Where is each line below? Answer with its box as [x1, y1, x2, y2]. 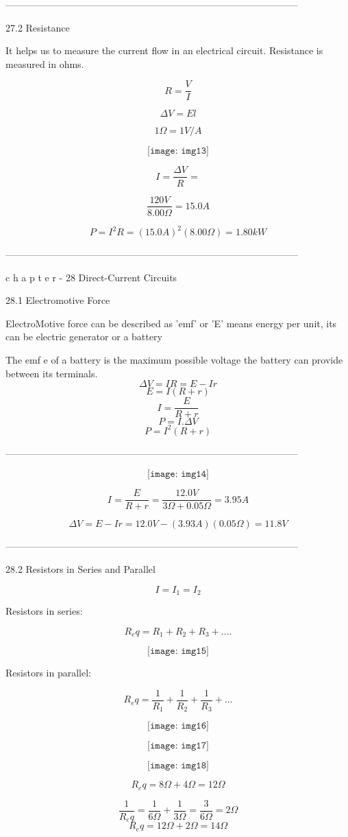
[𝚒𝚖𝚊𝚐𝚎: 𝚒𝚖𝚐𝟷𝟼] [147, 721, 209, 731]
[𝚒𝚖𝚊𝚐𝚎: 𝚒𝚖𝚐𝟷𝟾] [147, 761, 209, 771]
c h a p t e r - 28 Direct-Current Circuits [5, 270, 177, 284]
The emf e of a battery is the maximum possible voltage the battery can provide [5, 353, 343, 367]
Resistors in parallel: [5, 665, 91, 680]
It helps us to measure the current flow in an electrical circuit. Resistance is [5, 43, 323, 58]
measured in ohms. [5, 56, 84, 71]
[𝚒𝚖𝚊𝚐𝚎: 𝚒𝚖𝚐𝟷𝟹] [147, 146, 209, 156]
